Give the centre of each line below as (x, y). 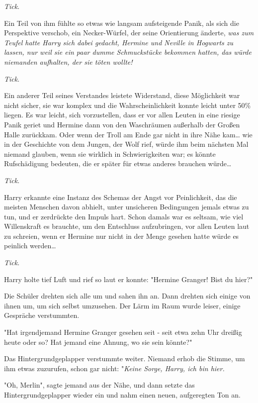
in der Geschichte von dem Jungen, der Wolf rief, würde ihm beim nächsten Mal (126, 144)
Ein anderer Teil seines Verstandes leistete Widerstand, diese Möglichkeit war (122, 95)
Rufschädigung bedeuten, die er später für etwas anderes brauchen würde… (118, 163)
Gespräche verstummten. (42, 315)
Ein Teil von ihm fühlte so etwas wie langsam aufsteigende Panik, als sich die (122, 23)
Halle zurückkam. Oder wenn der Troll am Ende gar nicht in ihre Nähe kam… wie (128, 134)
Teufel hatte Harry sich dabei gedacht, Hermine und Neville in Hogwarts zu (119, 42)
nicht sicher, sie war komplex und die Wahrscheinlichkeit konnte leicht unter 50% (128, 105)
